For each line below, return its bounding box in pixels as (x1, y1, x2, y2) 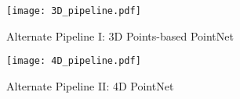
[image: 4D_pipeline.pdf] (6, 55, 141, 67)
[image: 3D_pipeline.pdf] (6, 5, 141, 16)
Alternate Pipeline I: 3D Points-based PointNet (6, 27, 234, 44)
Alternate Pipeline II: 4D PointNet (6, 77, 174, 94)
